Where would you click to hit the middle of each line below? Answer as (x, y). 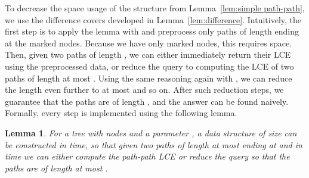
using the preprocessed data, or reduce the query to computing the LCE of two (149, 66)
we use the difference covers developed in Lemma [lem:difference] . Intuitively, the (153, 19)
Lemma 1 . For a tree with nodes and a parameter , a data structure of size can (151, 132)
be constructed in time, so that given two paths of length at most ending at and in (154, 144)
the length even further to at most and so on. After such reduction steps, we (144, 90)
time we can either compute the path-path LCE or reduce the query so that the (147, 156)
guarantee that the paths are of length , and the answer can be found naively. (147, 101)
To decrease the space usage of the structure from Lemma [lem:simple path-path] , (155, 8)
